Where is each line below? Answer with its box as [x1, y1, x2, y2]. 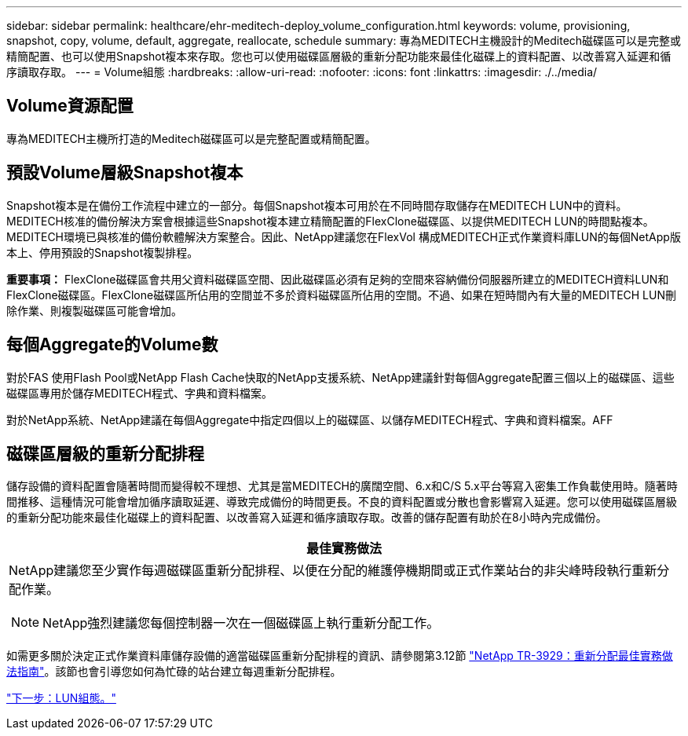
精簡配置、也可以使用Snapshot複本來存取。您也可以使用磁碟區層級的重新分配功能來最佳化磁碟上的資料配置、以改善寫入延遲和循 [6, 49, 672, 63]
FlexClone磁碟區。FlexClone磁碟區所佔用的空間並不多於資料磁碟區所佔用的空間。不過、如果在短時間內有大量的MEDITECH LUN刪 [6, 287, 677, 302]
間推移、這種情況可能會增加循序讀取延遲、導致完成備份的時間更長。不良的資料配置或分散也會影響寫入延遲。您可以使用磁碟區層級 [6, 495, 677, 509]
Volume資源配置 [6, 96, 134, 116]
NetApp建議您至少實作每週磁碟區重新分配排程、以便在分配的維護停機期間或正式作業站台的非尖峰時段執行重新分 [9, 562, 670, 579]
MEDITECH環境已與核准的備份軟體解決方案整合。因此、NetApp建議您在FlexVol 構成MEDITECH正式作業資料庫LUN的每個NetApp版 [6, 229, 681, 244]
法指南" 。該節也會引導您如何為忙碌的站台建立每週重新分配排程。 [6, 665, 342, 679]
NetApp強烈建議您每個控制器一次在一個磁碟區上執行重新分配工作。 [42, 615, 440, 632]
